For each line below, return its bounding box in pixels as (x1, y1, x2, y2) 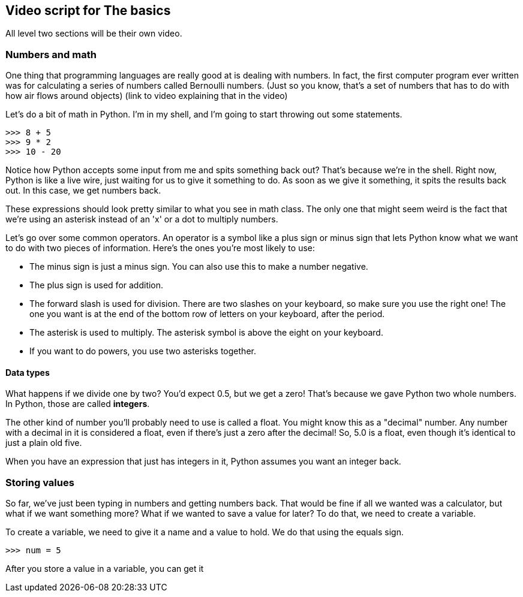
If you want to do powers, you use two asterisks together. (29, 346, 256, 357)
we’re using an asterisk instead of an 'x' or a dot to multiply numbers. (5, 214, 278, 225)
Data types (5, 367, 50, 378)
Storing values (5, 476, 74, 489)
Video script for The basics (5, 3, 171, 18)
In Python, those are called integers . (5, 399, 150, 409)
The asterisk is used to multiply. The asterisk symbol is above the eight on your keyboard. (29, 327, 383, 338)
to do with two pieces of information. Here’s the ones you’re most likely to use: (5, 243, 315, 254)
